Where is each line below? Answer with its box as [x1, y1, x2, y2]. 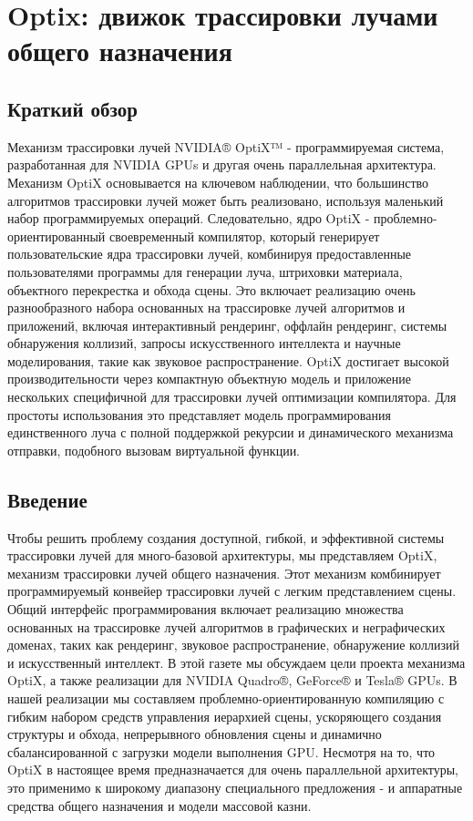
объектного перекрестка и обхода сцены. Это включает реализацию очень [7, 280, 416, 299]
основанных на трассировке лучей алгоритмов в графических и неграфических [7, 617, 446, 636]
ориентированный [7, 226, 106, 245]
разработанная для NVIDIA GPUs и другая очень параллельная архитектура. [7, 155, 437, 174]
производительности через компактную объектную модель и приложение [7, 369, 411, 388]
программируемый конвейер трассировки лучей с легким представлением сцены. [7, 581, 457, 600]
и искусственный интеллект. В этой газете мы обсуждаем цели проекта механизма [7, 652, 466, 672]
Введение [7, 485, 87, 513]
